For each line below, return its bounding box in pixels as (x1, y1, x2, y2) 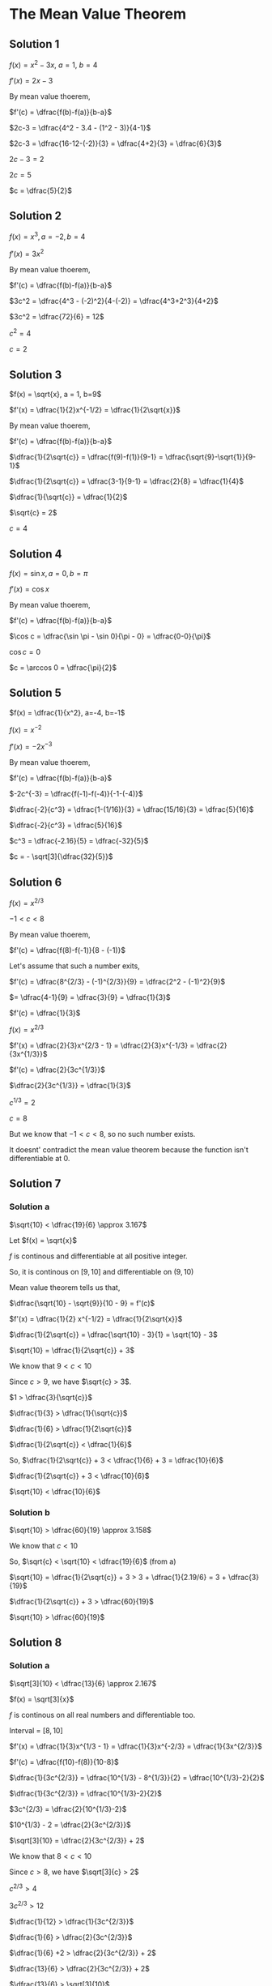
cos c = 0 (9, 647, 41, 657)
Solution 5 (9, 686, 62, 700)
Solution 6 (9, 875, 62, 889)
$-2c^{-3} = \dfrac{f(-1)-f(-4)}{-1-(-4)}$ (9, 789, 143, 799)
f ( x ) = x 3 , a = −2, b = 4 (9, 230, 86, 241)
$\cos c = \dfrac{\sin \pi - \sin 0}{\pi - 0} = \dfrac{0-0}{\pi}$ (9, 631, 211, 641)
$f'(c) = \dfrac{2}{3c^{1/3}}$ (9, 1065, 106, 1074)
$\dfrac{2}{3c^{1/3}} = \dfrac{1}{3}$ (9, 1081, 132, 1091)
